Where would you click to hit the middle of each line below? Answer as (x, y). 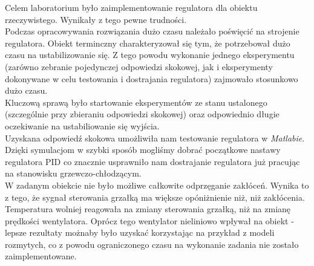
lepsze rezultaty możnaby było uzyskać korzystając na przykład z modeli (140, 232)
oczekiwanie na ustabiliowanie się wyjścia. (82, 125)
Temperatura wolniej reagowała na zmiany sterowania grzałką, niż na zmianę (148, 209)
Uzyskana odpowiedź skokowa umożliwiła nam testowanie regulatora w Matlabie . (155, 138)
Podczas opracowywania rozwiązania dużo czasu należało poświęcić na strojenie (152, 31)
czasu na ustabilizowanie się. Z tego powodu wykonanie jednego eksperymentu (150, 55)
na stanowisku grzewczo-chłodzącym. (73, 173)
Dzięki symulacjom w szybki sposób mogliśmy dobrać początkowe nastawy (143, 150)
